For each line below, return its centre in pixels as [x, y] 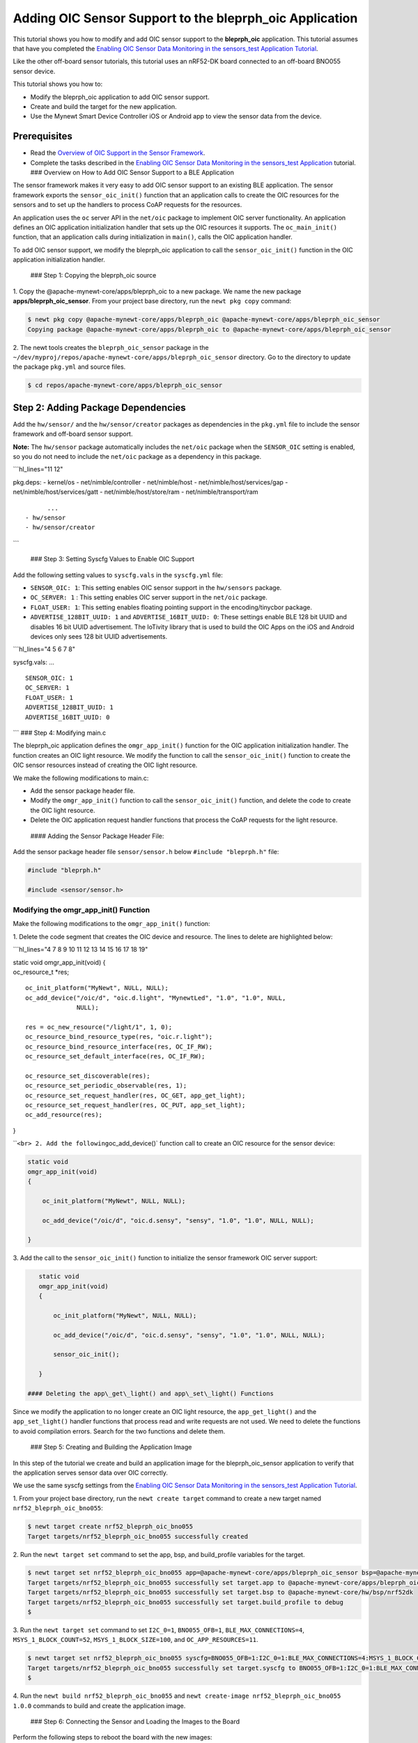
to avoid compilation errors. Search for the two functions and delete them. [119, 1431]
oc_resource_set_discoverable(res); [88, 1076]
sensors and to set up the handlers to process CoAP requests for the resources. [127, 205]
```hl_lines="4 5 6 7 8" [44, 649]
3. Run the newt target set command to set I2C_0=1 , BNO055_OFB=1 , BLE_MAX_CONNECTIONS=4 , [158, 1630]
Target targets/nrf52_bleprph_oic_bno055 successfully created [138, 1536]
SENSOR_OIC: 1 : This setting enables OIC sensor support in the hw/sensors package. [156, 587]
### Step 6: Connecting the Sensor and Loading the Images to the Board [135, 1721]
